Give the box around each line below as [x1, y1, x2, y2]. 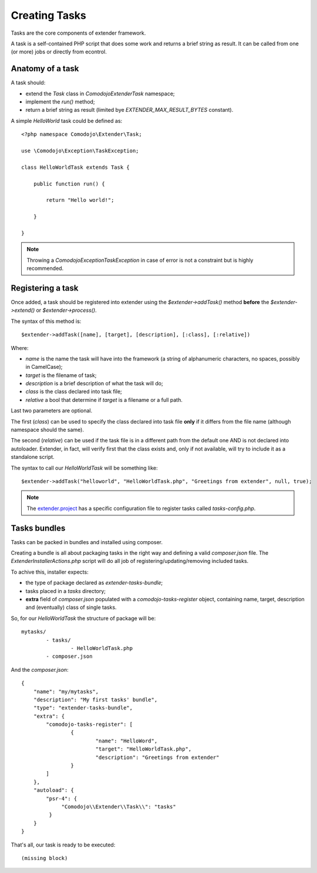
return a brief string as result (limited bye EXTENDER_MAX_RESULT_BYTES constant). [25, 106, 234, 114]
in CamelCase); [25, 364, 63, 371]
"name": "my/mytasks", [33, 688, 99, 695]
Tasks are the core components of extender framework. [11, 29, 146, 36]
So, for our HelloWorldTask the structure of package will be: [11, 615, 156, 622]
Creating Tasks [11, 9, 86, 22]
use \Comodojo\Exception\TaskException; [21, 147, 139, 154]
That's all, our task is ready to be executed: [11, 841, 116, 848]
